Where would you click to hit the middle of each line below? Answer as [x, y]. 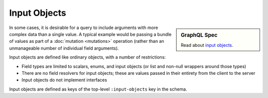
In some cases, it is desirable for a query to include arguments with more [84, 28]
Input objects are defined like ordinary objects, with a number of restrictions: [88, 57]
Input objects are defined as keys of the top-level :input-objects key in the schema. [98, 89]
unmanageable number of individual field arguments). [64, 48]
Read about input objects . [207, 45]
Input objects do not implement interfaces [64, 80]
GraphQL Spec [199, 35]
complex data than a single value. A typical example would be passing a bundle [90, 34]
